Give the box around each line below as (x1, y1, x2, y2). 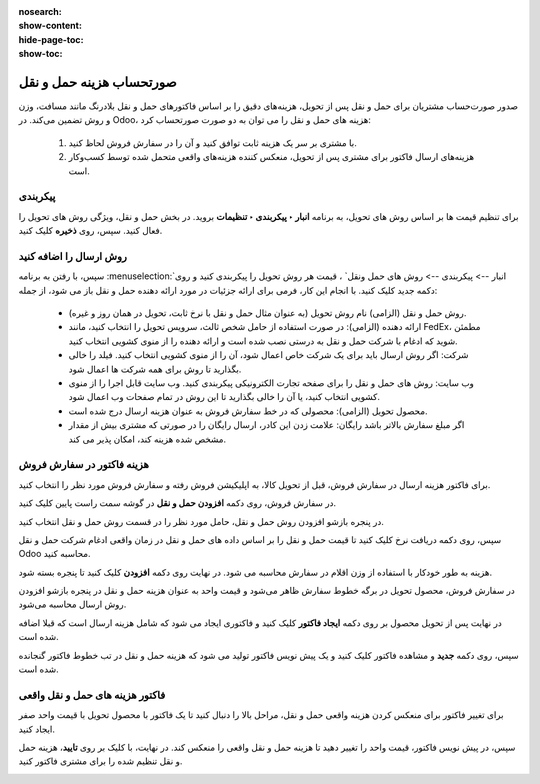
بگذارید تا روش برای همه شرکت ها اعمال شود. (68, 363, 242, 375)
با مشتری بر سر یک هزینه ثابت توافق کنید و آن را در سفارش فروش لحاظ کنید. (68, 136, 357, 149)
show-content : (18, 20, 82, 32)
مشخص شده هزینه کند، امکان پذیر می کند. (68, 433, 227, 445)
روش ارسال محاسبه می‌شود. (18, 598, 127, 610)
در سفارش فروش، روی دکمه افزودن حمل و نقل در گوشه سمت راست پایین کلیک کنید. (18, 497, 337, 509)
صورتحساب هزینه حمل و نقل (18, 73, 177, 90)
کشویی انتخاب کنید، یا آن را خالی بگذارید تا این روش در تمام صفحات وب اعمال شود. (68, 391, 380, 403)
